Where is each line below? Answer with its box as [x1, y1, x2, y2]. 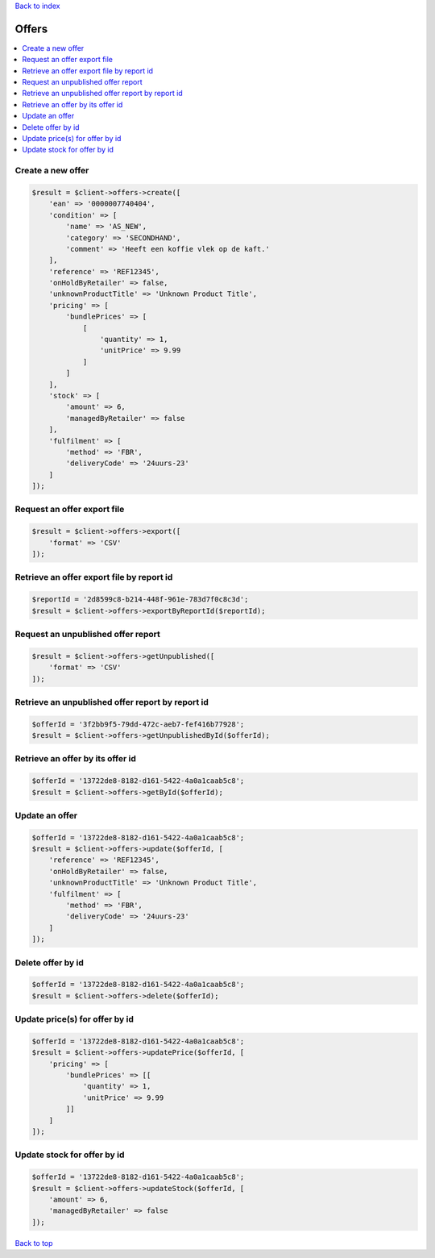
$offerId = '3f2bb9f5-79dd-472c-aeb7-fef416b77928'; [31, 719, 245, 729]
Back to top [14, 1238, 53, 1248]
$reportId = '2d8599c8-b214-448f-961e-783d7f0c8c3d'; [31, 595, 249, 604]
